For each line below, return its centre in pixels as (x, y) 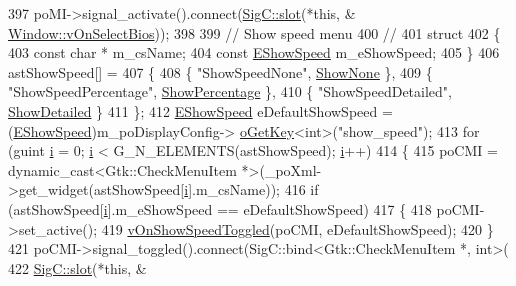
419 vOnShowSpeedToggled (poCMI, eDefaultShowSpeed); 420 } (297, 228)
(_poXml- (290, 169)
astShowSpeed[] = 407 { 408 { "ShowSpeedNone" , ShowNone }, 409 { (220, 71)
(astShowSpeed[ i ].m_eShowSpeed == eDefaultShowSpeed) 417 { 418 (220, 208)
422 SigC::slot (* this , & (77, 267)
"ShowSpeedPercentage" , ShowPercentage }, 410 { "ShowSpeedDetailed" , (230, 91)
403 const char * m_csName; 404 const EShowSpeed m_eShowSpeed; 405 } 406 (254, 52)
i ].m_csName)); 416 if (251, 189)
